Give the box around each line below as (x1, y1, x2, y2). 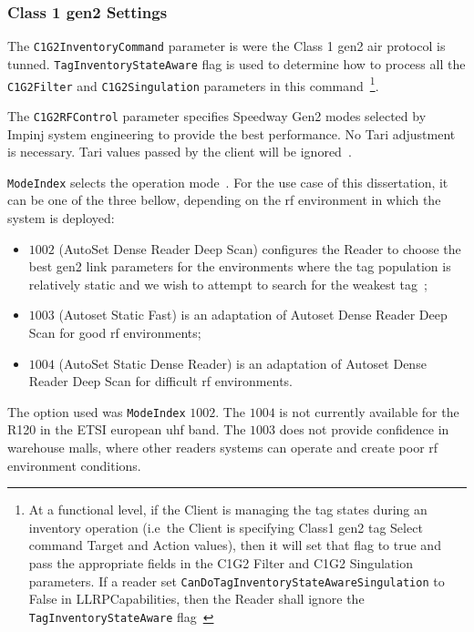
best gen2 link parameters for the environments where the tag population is (28, 257, 451, 276)
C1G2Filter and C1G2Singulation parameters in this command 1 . (7, 73, 379, 95)
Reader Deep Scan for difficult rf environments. (28, 372, 293, 391)
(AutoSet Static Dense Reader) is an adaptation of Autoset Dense (58, 353, 427, 372)
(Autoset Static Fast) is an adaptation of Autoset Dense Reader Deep (58, 305, 448, 324)
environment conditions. (7, 455, 141, 474)
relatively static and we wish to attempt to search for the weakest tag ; (28, 274, 428, 293)
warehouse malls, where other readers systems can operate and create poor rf (7, 437, 438, 456)
